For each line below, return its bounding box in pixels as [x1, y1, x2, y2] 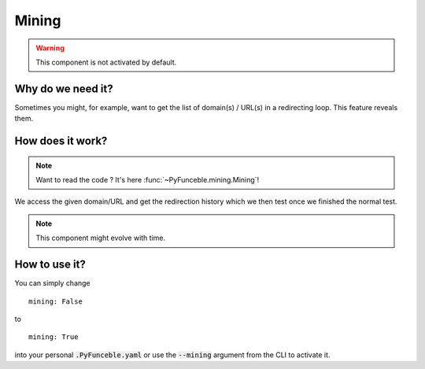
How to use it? [14, 258, 86, 271]
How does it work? [14, 135, 108, 148]
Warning [35, 43, 65, 53]
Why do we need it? [14, 82, 113, 95]
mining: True [28, 333, 79, 341]
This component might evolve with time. [35, 233, 166, 243]
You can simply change [14, 279, 91, 288]
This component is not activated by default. [35, 57, 177, 67]
